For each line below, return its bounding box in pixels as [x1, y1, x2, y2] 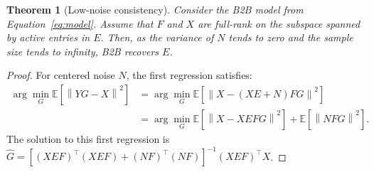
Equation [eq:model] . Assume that [6, 16, 154, 31]
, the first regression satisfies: [126, 68, 252, 82]
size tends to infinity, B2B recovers [6, 43, 159, 58]
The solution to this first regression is [6, 131, 170, 146]
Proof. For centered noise [6, 68, 115, 82]
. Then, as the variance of [100, 30, 214, 45]
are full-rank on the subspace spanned [198, 16, 360, 31]
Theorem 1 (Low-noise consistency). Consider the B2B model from [6, 2, 304, 16]
